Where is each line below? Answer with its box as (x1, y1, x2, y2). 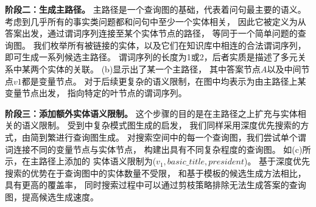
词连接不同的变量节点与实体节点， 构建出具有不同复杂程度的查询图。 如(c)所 (5, 142, 311, 155)
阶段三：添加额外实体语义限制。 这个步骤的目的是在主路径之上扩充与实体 (5, 107, 298, 119)
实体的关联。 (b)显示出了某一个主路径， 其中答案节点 (47, 62, 261, 75)
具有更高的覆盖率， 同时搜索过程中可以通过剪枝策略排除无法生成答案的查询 (5, 178, 306, 191)
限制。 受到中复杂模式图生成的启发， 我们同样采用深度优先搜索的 (38, 119, 301, 132)
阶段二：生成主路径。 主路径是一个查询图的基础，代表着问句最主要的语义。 (5, 3, 306, 15)
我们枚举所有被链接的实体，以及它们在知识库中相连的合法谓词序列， (33, 38, 306, 51)
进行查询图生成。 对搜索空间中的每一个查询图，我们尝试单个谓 (55, 130, 306, 143)
